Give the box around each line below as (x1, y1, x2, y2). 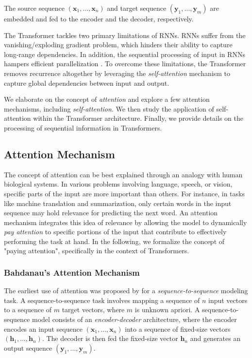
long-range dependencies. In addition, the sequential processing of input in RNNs (4, 49, 245, 59)
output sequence (4, 342, 52, 353)
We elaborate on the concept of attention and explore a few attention (4, 94, 210, 104)
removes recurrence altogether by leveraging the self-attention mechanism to (4, 68, 230, 78)
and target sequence (107, 3, 167, 13)
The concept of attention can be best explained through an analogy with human (4, 169, 243, 179)
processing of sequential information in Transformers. (4, 122, 162, 132)
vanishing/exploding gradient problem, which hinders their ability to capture (4, 39, 233, 50)
